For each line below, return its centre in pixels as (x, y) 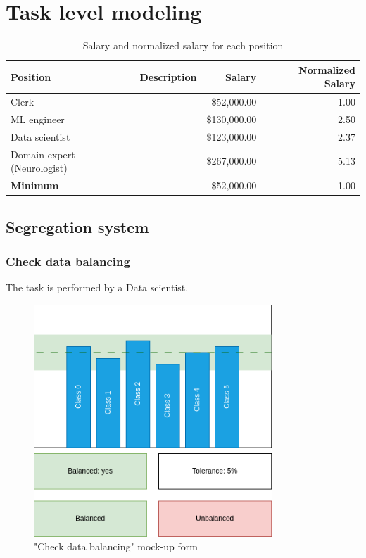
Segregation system (77, 226)
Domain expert (43, 154)
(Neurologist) (39, 168)
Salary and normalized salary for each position (183, 45)
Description (168, 76)
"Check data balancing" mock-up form (116, 546)
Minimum (35, 185)
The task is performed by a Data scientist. (97, 287)
